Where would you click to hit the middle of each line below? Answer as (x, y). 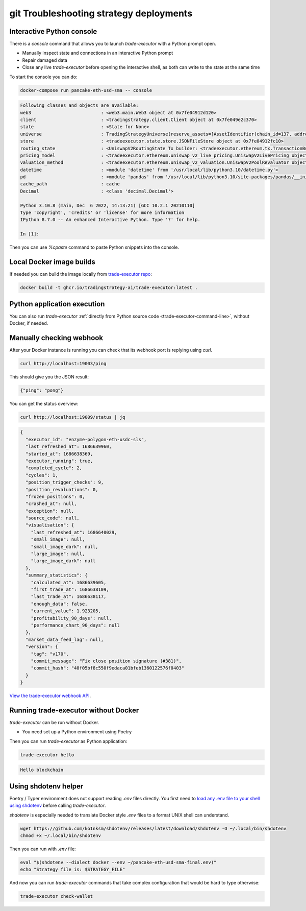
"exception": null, (50, 511)
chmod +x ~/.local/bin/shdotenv (61, 835)
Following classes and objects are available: (79, 105)
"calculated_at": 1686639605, (69, 582)
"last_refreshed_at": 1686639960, (69, 447)
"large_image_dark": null (63, 561)
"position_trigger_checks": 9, (65, 482)
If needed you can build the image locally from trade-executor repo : (81, 274)
